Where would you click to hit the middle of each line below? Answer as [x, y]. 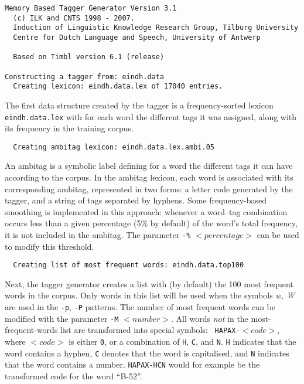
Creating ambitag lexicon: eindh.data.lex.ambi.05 [114, 147]
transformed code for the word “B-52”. [74, 376]
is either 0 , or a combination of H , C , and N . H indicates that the [182, 341]
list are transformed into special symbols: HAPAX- [150, 330]
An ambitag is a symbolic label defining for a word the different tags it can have [149, 166]
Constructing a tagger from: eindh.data [85, 77]
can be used [278, 234]
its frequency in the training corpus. [69, 128]
